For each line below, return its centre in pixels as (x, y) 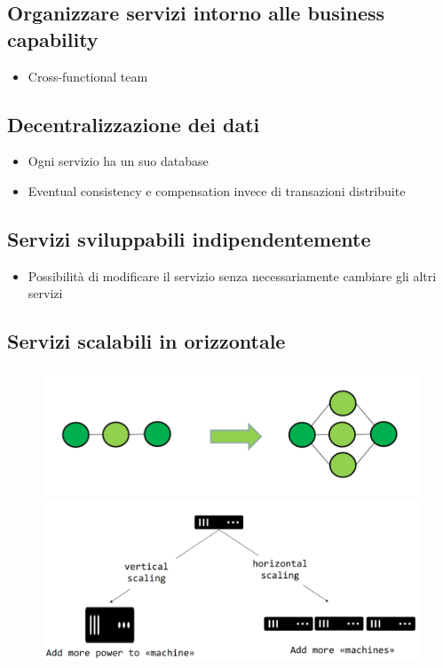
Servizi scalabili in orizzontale (146, 341)
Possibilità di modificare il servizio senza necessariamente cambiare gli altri (232, 275)
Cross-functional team (88, 76)
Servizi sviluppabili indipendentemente (189, 238)
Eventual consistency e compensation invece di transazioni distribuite (217, 190)
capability (53, 39)
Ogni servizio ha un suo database (118, 161)
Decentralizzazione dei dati (134, 124)
